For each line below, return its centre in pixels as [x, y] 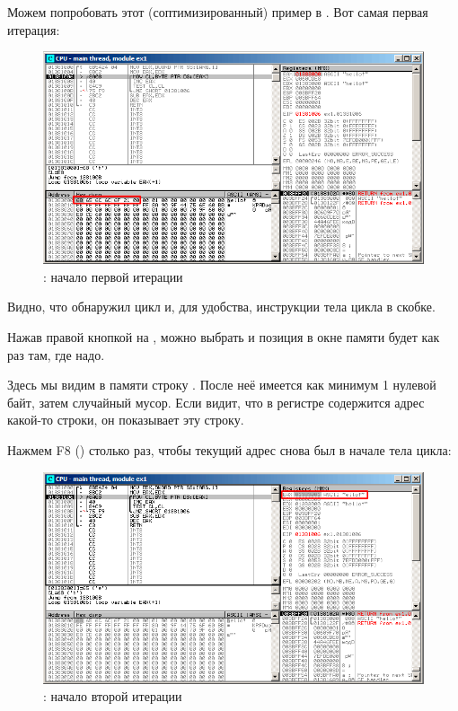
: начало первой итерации [113, 276]
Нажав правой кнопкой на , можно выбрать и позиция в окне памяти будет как [224, 337]
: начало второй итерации [113, 696]
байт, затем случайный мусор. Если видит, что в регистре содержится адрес [216, 402]
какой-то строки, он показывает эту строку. [126, 420]
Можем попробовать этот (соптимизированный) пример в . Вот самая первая [218, 12]
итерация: [34, 29]
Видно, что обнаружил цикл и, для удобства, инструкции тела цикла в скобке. [221, 307]
